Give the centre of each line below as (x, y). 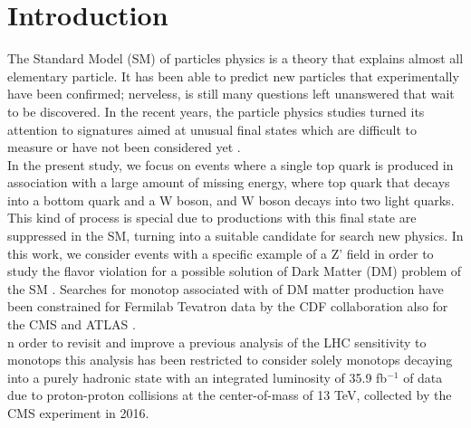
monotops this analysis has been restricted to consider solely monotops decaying (230, 360)
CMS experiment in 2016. (78, 413)
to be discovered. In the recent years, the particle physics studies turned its (216, 111)
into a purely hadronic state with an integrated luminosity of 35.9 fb (197, 377)
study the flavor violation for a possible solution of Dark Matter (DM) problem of (235, 271)
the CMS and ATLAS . (72, 324)
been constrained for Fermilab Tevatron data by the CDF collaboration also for (228, 306)
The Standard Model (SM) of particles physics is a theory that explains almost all (235, 58)
